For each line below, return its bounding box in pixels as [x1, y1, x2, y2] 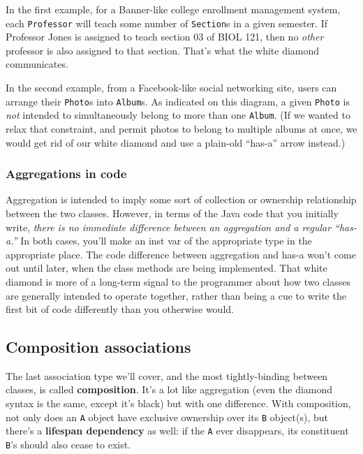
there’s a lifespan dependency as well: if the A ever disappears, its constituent [6, 423, 349, 438]
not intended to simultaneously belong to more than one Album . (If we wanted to [6, 108, 350, 122]
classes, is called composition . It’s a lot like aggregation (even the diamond [6, 382, 333, 397]
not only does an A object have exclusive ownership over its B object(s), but [6, 409, 329, 424]
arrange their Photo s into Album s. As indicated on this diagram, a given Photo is [6, 94, 350, 108]
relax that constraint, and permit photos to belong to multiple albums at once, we [6, 121, 357, 136]
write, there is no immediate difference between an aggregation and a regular [6, 219, 332, 234]
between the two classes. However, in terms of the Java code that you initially [6, 205, 339, 220]
